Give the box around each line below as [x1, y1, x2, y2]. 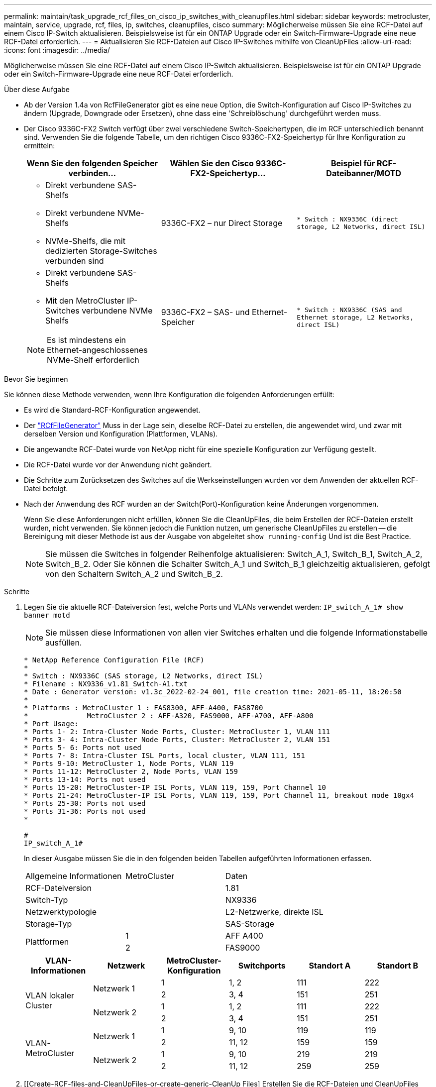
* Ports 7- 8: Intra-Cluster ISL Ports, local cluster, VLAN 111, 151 [24, 752, 305, 760]
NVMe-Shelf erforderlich [47, 355, 139, 365]
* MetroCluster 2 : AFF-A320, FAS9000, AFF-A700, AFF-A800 [24, 712, 314, 720]
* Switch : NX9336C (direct [297, 216, 398, 223]
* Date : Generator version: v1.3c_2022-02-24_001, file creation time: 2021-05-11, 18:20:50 [24, 688, 402, 696]
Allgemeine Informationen [25, 871, 122, 881]
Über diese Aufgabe [4, 85, 70, 94]
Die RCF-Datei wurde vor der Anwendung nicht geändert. [24, 460, 212, 469]
